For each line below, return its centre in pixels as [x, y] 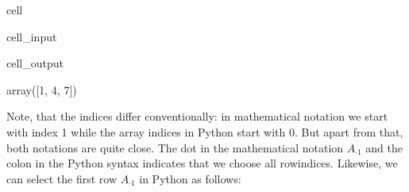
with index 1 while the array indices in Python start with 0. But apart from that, [205, 131]
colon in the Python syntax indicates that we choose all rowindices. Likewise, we [202, 163]
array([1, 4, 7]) [42, 89]
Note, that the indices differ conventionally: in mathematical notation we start [197, 116]
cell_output [35, 63]
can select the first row [62, 178]
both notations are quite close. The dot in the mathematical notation [175, 147]
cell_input [32, 36]
